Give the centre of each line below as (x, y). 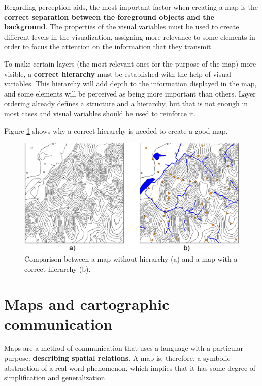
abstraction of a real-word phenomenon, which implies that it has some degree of (130, 367)
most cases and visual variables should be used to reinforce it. (100, 113)
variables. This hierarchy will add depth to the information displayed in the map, (130, 84)
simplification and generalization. (56, 378)
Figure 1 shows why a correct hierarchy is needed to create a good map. (116, 130)
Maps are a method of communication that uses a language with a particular (124, 348)
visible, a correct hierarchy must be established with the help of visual (118, 73)
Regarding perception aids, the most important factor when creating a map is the (131, 7)
